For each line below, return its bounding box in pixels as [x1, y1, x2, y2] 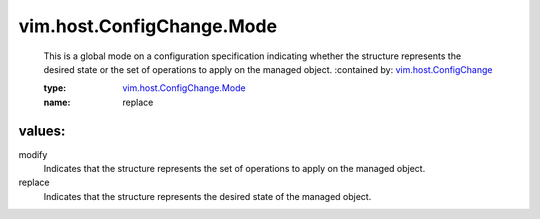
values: [18, 122, 66, 139]
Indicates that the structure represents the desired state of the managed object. [43, 190, 372, 202]
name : [43, 96, 71, 108]
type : [43, 82, 67, 94]
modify [18, 148, 48, 160]
